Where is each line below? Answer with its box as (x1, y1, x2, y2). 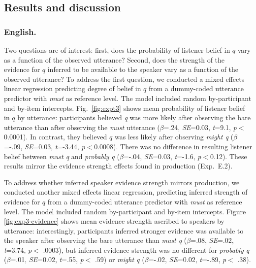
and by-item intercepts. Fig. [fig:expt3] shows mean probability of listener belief (4, 102, 245, 113)
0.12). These (210, 151, 247, 161)
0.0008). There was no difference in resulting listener (94, 141, 252, 151)
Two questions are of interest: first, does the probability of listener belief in (4, 45, 230, 55)
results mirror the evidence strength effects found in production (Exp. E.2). (4, 161, 233, 171)
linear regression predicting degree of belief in (4, 83, 141, 94)
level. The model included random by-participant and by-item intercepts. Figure (4, 206, 246, 216)
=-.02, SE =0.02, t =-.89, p (148, 254, 226, 265)
